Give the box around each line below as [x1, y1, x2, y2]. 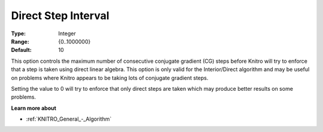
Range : [11, 38, 29, 45]
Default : [11, 47, 32, 54]
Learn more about [11, 105, 57, 112]
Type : [11, 30, 26, 37]
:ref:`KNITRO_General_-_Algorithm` [26, 115, 112, 122]
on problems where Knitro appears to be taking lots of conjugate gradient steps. [11, 74, 209, 81]
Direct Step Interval [11, 9, 109, 22]
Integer [58, 30, 76, 37]
